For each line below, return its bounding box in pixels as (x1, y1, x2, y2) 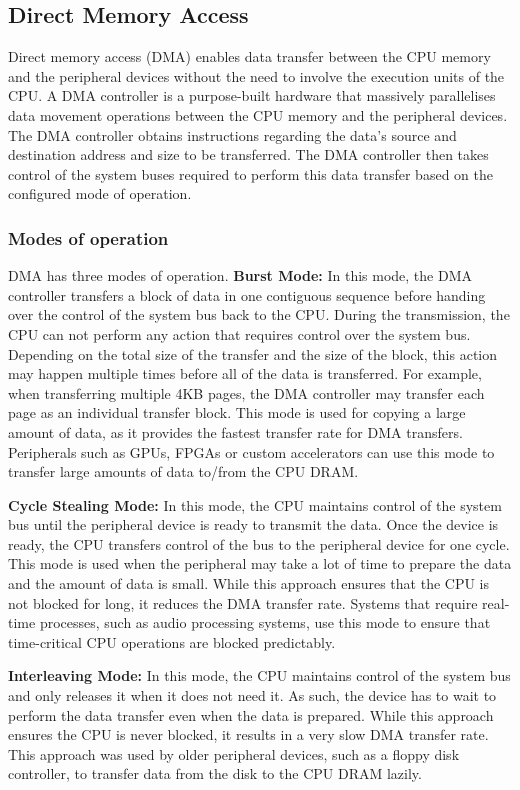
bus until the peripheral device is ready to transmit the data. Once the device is (8, 514, 499, 535)
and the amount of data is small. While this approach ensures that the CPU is (8, 573, 490, 594)
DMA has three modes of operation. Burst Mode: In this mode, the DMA (8, 265, 473, 286)
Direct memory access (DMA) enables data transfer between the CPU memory (8, 46, 491, 67)
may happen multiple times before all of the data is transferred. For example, (8, 363, 482, 384)
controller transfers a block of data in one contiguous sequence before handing (8, 284, 486, 305)
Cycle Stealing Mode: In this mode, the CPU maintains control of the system (8, 494, 502, 515)
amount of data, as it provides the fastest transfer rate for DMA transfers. (8, 421, 463, 442)
